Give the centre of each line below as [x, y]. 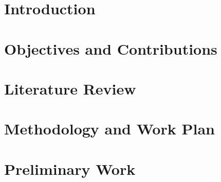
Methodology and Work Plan [109, 129]
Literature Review [70, 88]
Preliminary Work [70, 168]
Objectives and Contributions [111, 48]
